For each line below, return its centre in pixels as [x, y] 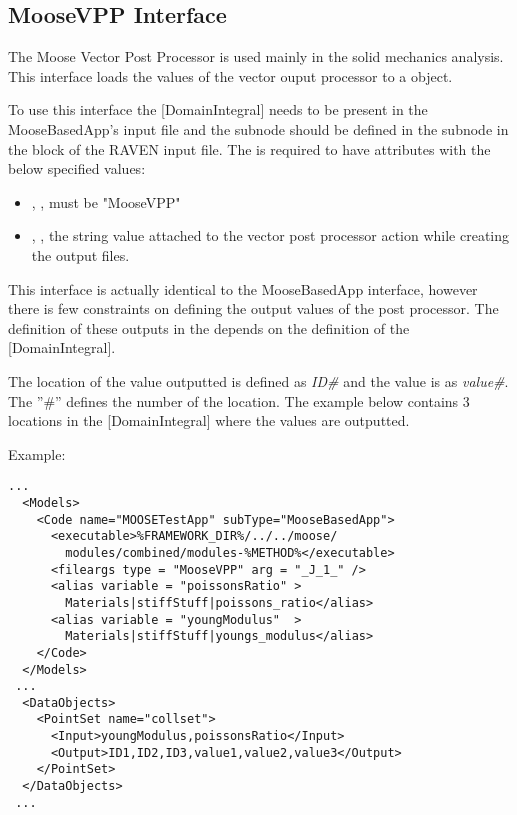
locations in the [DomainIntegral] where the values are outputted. [209, 420]
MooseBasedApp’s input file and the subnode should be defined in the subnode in [258, 128]
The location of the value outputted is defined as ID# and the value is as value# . [258, 380]
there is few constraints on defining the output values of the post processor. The [253, 308]
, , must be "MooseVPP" [106, 201]
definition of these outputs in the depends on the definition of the [209, 327]
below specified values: [77, 168]
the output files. [80, 254]
